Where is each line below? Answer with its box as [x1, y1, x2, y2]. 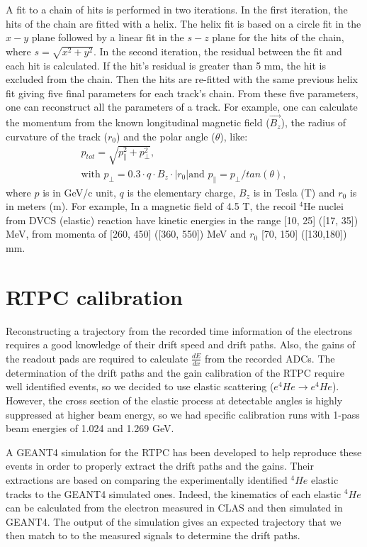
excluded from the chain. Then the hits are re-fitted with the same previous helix [6, 72, 358, 87]
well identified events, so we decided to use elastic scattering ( [6, 379, 274, 394]
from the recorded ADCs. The [204, 350, 335, 365]
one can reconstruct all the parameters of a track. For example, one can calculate [6, 99, 358, 114]
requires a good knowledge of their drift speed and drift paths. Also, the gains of [6, 337, 356, 352]
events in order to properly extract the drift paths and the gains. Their [6, 458, 314, 473]
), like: [220, 128, 248, 143]
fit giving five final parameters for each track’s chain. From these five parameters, [6, 85, 358, 100]
